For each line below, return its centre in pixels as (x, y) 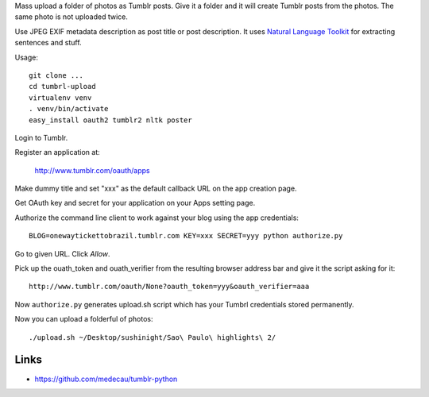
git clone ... (56, 75)
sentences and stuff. (48, 43)
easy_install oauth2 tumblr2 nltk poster (110, 120)
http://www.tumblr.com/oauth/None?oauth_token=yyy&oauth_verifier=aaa (169, 287)
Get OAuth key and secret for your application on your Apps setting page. (135, 203)
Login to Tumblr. (41, 137)
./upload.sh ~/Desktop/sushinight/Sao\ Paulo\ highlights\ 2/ (153, 337)
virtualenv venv (60, 98)
